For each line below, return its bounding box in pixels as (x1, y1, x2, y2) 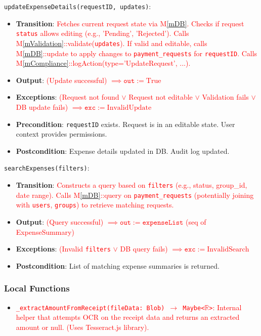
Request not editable (128, 92, 193, 102)
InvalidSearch (207, 246, 249, 254)
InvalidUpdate (107, 104, 152, 111)
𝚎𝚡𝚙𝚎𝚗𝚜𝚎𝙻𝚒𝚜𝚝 (142, 219, 184, 227)
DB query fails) (120, 243, 168, 254)
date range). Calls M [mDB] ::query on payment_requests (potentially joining (16, 189, 254, 200)
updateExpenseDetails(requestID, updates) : (4, 1, 151, 11)
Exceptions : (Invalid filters (16, 243, 111, 254)
